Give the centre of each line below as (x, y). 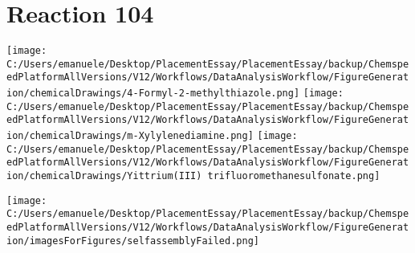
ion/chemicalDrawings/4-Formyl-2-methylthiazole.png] (153, 94)
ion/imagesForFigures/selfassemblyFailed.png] (133, 241)
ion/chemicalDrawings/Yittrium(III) (104, 176)
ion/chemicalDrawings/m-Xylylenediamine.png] (130, 136)
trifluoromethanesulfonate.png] (294, 176)
